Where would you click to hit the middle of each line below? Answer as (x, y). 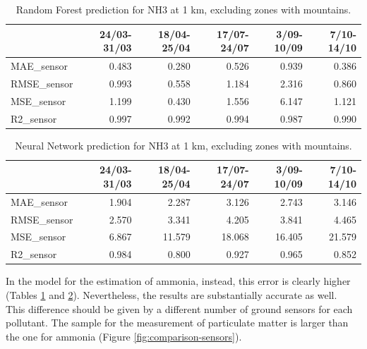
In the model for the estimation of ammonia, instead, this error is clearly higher (178, 281)
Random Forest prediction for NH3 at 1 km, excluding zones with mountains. (183, 9)
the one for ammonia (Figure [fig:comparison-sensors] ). (124, 336)
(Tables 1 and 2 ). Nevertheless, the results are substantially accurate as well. (172, 294)
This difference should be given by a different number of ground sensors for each (179, 308)
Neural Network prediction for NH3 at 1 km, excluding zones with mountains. (183, 145)
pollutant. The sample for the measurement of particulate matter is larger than (177, 323)
